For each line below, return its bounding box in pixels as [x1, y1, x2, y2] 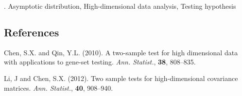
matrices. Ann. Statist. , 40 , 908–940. [4, 82, 113, 93]
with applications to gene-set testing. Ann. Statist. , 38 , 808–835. [4, 57, 196, 67]
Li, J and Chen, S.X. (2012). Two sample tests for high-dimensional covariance [4, 73, 238, 83]
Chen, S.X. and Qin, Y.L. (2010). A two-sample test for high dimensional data [4, 47, 238, 57]
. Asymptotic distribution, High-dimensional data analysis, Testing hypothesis [4, 1, 236, 11]
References [4, 24, 59, 39]
